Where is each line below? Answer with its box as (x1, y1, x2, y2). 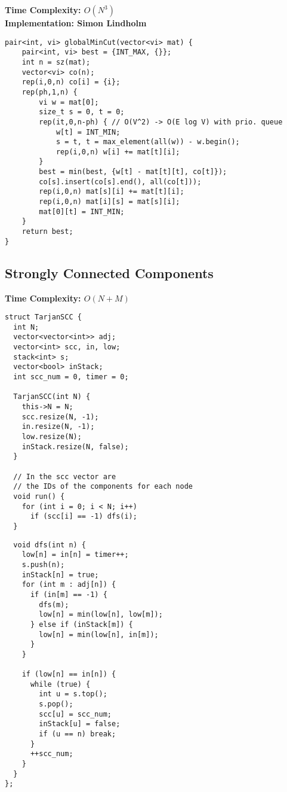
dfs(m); (39, 600, 69, 609)
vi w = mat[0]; (39, 98, 99, 106)
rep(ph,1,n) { (21, 87, 78, 96)
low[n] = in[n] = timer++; (21, 550, 129, 559)
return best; (21, 227, 73, 236)
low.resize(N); (21, 432, 82, 441)
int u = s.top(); (39, 690, 107, 699)
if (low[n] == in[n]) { (21, 670, 116, 679)
